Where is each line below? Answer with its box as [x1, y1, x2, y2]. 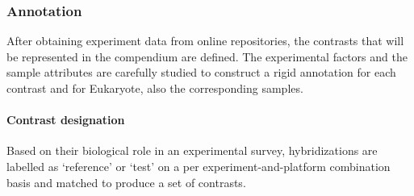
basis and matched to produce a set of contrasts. [6, 173, 246, 190]
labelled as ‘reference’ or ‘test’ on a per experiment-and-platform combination [6, 157, 391, 174]
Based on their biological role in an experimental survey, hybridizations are [6, 142, 378, 159]
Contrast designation [6, 111, 125, 128]
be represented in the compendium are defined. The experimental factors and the [6, 48, 408, 65]
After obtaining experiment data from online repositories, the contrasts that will [6, 32, 404, 49]
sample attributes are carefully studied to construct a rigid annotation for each [6, 64, 396, 81]
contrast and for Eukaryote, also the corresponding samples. [6, 80, 303, 96]
